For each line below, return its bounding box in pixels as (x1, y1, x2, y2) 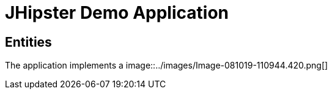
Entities (5, 34, 52, 50)
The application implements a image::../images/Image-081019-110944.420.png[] (5, 60, 328, 71)
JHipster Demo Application (5, 2, 229, 23)
